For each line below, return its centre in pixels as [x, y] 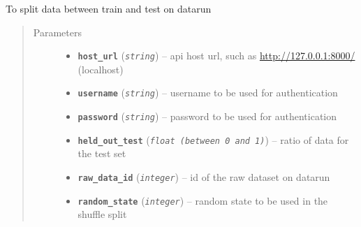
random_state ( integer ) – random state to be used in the [203, 200]
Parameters [57, 32]
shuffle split [102, 214]
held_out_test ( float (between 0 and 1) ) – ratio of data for [213, 139]
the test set [102, 153]
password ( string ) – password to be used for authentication [207, 116]
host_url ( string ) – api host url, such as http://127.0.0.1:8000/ [216, 56]
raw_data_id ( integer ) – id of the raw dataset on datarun [204, 177]
